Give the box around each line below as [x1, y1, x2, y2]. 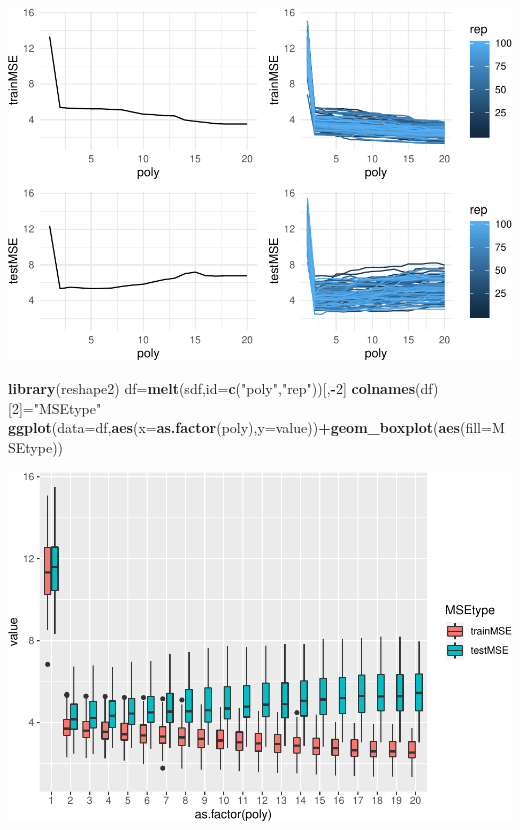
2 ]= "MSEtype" [11, 397, 102, 418]
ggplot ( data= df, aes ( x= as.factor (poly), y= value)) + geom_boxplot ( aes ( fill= [8, 417, 492, 438]
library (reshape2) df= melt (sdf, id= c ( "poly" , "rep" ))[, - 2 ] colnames [8, 378, 416, 399]
